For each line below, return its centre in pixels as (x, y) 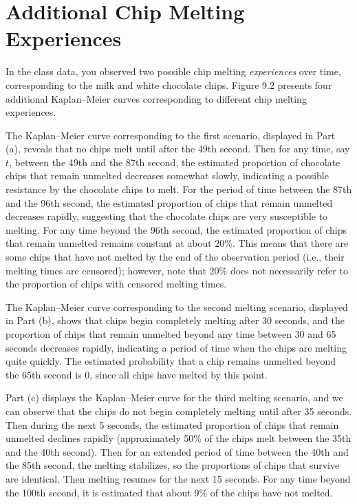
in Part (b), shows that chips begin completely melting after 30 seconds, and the (175, 320)
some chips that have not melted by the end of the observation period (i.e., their (175, 257)
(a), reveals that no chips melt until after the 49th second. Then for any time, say (178, 149)
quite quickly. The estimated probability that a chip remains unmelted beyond (171, 361)
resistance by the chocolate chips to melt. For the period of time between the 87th (179, 189)
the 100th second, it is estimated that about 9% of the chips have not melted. (169, 492)
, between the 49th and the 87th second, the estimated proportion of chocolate (175, 162)
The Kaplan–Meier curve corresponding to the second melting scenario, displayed (177, 306)
